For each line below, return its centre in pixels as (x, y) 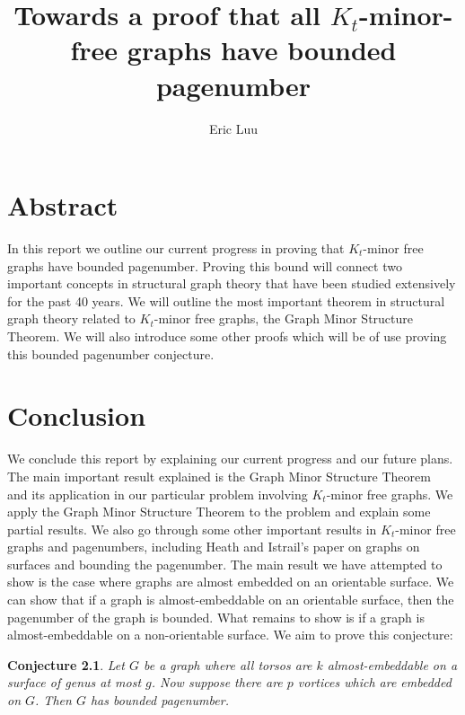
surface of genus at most (75, 682)
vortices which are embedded (374, 682)
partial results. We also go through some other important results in (192, 529)
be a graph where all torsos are (228, 664)
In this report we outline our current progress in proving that (176, 248)
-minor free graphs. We (390, 494)
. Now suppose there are (217, 682)
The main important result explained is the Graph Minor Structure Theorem (219, 476)
